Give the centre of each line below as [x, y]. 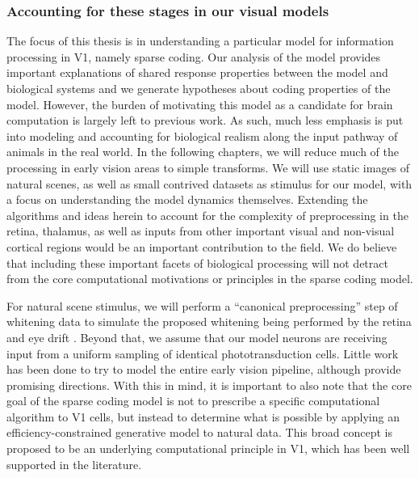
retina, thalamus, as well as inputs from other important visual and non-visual [201, 231]
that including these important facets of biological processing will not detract [197, 262]
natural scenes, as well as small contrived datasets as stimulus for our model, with [209, 183]
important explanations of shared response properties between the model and [197, 72]
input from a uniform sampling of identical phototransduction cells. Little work [203, 353]
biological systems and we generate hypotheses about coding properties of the [199, 88]
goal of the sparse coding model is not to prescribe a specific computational [193, 401]
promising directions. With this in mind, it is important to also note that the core [209, 385]
